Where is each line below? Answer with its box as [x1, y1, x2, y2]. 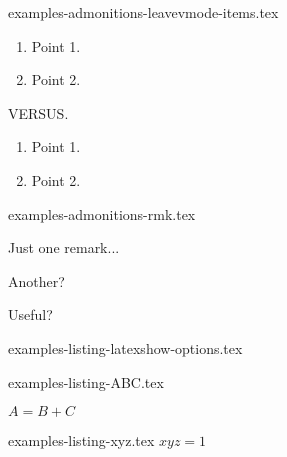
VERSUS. [8, 102, 69, 123]
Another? [8, 270, 65, 291]
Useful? [8, 304, 53, 325]
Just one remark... [8, 237, 120, 258]
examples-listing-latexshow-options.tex [8, 337, 243, 358]
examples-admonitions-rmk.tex [8, 203, 196, 224]
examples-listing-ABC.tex [8, 371, 164, 392]
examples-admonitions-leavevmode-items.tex [8, 2, 279, 22]
